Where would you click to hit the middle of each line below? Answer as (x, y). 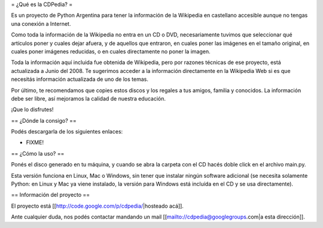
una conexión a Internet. (41, 23)
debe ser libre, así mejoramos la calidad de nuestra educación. (89, 98)
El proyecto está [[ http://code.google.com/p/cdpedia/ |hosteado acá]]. (97, 206)
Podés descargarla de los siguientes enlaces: (67, 132)
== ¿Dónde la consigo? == (44, 120)
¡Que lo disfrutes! (32, 110)
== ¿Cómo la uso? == (38, 153)
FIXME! (35, 142)
